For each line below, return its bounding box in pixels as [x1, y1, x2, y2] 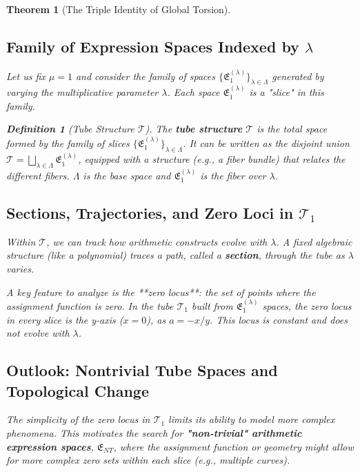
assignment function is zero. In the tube [6, 299, 174, 313]
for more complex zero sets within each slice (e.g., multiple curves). [6, 453, 290, 467]
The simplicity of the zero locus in [6, 412, 150, 426]
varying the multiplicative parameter [6, 85, 159, 99]
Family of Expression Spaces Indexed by [6, 35, 299, 57]
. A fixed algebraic [276, 234, 352, 248]
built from [192, 299, 233, 313]
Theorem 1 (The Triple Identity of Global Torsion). [6, 2, 231, 16]
